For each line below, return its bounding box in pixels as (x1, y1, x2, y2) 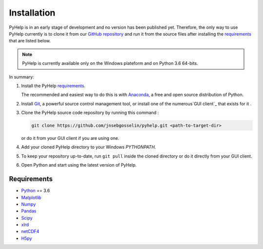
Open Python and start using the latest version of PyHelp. (21, 162, 137, 168)
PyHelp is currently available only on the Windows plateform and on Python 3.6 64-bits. (22, 60, 198, 66)
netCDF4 (21, 229, 39, 234)
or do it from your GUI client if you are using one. (21, 135, 119, 141)
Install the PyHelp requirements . (21, 83, 86, 89)
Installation (9, 7, 56, 18)
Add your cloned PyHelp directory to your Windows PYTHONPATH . (21, 144, 156, 150)
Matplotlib (21, 194, 41, 200)
